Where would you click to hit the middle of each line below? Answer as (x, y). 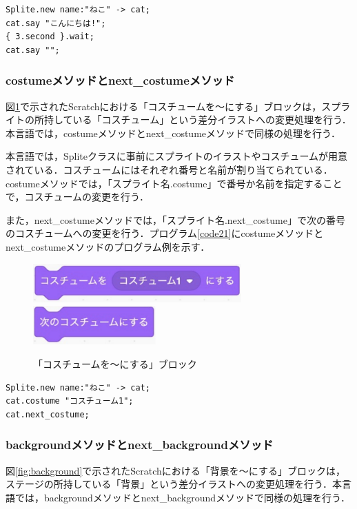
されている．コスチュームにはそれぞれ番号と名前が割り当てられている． (169, 169)
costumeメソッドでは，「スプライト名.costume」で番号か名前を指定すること (174, 183)
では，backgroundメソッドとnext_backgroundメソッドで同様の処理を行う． (182, 497)
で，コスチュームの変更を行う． (77, 197)
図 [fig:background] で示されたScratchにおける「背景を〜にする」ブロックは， (175, 470)
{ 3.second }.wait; (50, 37)
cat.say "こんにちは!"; (56, 23)
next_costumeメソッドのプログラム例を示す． (108, 246)
